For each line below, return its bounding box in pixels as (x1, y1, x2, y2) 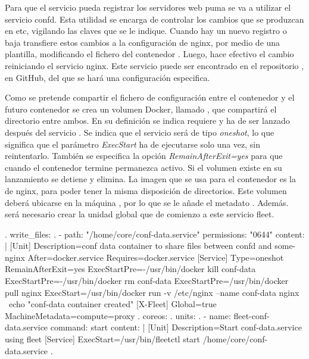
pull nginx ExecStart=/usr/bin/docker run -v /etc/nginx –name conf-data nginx (5, 286, 299, 298)
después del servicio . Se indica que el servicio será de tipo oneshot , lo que (5, 126, 274, 138)
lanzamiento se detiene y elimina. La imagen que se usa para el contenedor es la (5, 173, 296, 185)
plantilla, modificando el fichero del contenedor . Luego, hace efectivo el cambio (5, 48, 294, 60)
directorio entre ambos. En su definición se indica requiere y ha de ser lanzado (5, 114, 290, 127)
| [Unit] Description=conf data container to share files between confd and (5, 239, 272, 252)
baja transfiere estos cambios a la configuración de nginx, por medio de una (5, 36, 280, 48)
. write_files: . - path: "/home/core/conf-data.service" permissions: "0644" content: (5, 227, 305, 240)
